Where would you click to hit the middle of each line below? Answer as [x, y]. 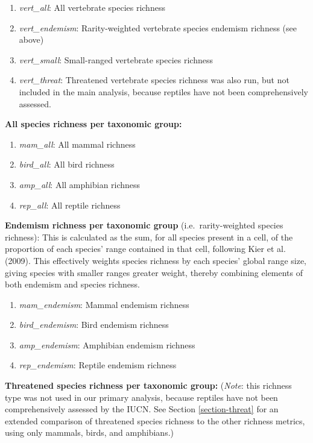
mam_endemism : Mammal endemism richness [104, 304]
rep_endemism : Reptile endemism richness [98, 365]
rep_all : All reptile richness [70, 205]
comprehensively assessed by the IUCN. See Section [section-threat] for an [142, 409]
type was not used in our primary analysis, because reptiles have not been [141, 397]
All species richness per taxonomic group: [93, 124]
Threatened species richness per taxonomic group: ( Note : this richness [148, 385]
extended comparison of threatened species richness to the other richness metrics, [155, 420]
